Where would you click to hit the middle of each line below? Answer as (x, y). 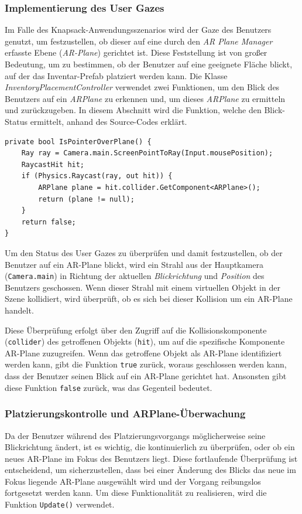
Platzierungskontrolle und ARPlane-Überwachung (125, 413)
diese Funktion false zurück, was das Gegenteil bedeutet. (109, 387)
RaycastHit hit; (53, 164)
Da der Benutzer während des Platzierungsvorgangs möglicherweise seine (135, 435)
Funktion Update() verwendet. (60, 504)
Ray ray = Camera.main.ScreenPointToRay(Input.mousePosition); (147, 153)
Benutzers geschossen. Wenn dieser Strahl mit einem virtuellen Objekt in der (143, 287)
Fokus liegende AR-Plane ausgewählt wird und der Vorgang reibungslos (133, 481)
